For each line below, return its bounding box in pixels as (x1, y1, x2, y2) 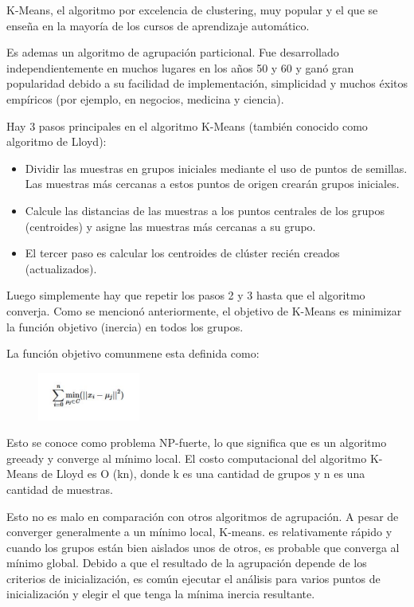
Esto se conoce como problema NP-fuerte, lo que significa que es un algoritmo (6, 434, 387, 451)
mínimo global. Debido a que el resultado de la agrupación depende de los (6, 554, 367, 571)
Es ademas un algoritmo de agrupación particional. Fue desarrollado (6, 44, 339, 61)
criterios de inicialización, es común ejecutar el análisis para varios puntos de (6, 570, 381, 586)
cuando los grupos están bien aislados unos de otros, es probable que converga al (6, 538, 400, 555)
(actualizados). (25, 260, 97, 276)
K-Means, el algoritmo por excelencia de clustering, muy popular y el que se (6, 2, 378, 18)
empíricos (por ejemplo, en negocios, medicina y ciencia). (6, 90, 284, 107)
